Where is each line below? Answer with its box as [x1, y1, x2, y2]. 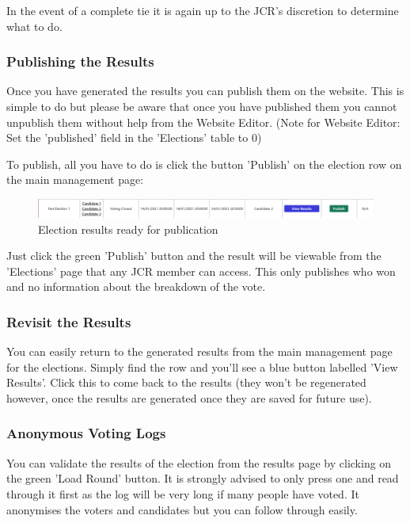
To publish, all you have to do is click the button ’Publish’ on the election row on [6, 155, 402, 172]
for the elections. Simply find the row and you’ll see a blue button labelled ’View [6, 358, 398, 375]
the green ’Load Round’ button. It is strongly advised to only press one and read [6, 470, 399, 487]
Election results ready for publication [38, 220, 218, 237]
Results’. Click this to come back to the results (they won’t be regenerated [6, 374, 366, 391]
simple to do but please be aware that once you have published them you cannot [6, 98, 397, 114]
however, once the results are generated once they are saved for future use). [6, 389, 372, 406]
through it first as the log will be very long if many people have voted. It [6, 485, 359, 502]
